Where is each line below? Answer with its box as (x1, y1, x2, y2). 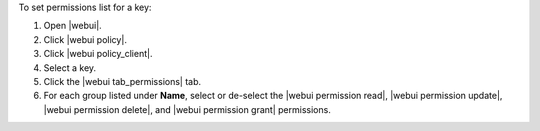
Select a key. (43, 61, 97, 74)
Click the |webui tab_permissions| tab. (43, 75, 202, 87)
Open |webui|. (43, 20, 102, 32)
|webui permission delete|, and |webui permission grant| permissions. (43, 103, 332, 115)
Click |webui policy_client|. (43, 48, 153, 60)
